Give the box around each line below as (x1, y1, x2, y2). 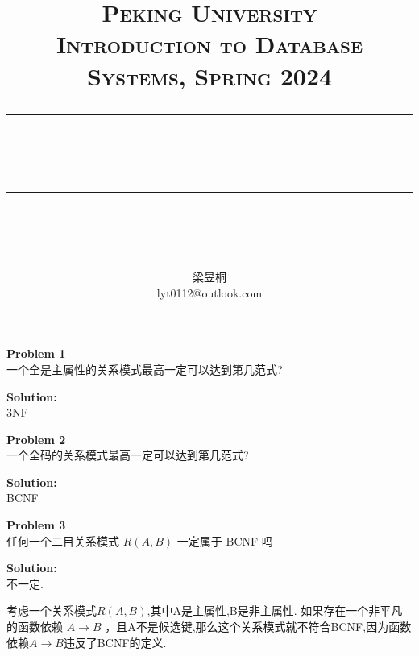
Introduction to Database (56, 27, 363, 60)
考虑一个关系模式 (6, 602, 97, 619)
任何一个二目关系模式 (6, 532, 119, 549)
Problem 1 (6, 345, 66, 362)
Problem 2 (6, 430, 66, 447)
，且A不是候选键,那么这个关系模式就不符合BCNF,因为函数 (105, 618, 412, 635)
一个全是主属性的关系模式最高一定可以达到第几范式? (6, 360, 283, 377)
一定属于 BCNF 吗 (176, 532, 273, 549)
